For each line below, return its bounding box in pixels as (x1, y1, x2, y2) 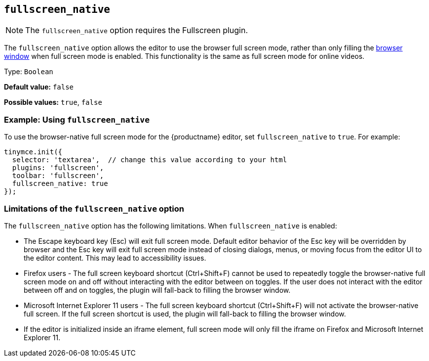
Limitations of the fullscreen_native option (4, 203, 184, 214)
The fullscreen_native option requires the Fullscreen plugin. (25, 25, 248, 36)
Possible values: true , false (4, 98, 102, 107)
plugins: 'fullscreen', (12, 164, 104, 172)
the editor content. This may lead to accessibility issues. (24, 253, 206, 262)
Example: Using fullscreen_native (4, 114, 150, 125)
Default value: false (4, 83, 74, 91)
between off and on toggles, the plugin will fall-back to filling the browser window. (24, 285, 291, 294)
